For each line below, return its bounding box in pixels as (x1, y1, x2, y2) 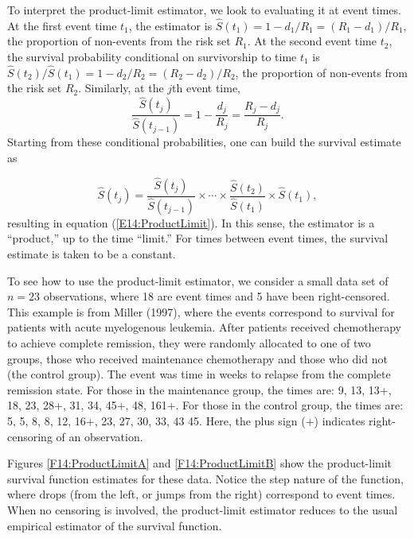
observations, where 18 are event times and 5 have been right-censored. (43, 288, 390, 304)
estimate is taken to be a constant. (7, 246, 176, 262)
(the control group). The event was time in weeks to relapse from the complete (7, 366, 391, 382)
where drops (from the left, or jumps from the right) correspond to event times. (7, 486, 396, 502)
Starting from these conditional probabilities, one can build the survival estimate (7, 134, 401, 150)
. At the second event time (247, 33, 377, 49)
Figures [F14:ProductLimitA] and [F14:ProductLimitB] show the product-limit (7, 455, 393, 471)
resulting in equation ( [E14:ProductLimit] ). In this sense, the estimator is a (7, 214, 375, 231)
